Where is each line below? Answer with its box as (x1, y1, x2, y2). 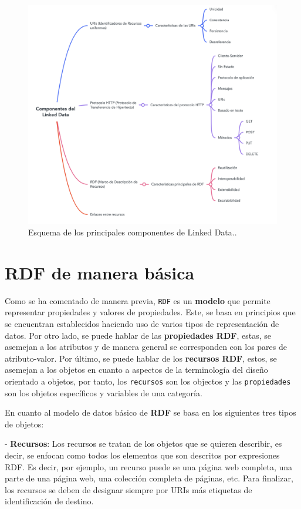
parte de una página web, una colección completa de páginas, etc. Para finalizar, (5, 472, 293, 484)
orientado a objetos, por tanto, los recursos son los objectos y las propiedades (5, 375, 291, 387)
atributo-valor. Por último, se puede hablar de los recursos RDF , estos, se (5, 352, 277, 364)
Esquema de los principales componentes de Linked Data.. (28, 226, 237, 238)
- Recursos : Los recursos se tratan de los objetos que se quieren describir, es (5, 437, 282, 450)
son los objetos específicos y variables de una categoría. (5, 386, 202, 399)
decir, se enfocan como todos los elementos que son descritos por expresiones (5, 449, 280, 461)
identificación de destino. (5, 495, 94, 507)
